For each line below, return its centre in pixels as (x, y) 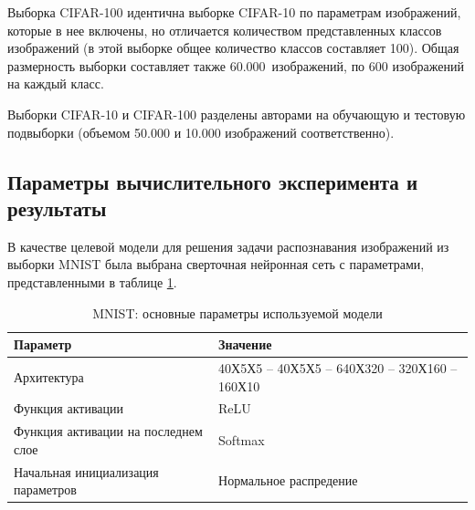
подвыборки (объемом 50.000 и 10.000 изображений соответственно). (201, 132)
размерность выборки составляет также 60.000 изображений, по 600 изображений (236, 65)
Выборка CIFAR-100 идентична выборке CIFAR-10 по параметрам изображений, (234, 12)
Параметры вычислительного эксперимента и (212, 181)
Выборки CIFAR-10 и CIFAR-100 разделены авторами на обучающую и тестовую (237, 114)
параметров (45, 489)
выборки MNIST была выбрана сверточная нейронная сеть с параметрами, (216, 264)
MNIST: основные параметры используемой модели (237, 312)
